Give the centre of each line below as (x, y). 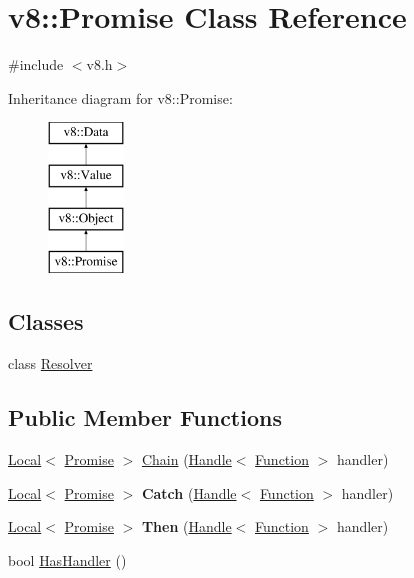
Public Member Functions (145, 417)
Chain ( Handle (186, 459)
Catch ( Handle (189, 492)
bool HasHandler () (67, 559)
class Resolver (50, 363)
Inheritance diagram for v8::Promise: (120, 97)
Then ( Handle (186, 526)
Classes (46, 321)
